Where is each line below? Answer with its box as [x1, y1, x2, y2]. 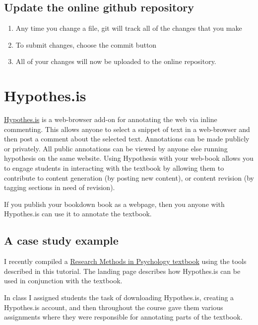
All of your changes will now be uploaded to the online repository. [15, 56, 216, 66]
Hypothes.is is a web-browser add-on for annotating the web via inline [4, 114, 217, 125]
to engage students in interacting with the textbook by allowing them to [4, 163, 224, 173]
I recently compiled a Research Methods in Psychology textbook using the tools [4, 256, 247, 266]
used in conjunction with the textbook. [4, 275, 123, 286]
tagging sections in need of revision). [4, 182, 115, 193]
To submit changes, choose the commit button [15, 39, 157, 50]
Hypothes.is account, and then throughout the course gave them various [4, 302, 223, 312]
